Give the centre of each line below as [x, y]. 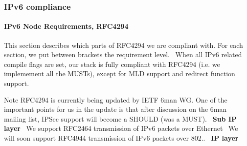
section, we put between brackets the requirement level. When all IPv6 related [123, 54]
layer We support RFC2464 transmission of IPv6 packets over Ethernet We [121, 128]
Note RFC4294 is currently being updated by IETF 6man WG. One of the [116, 99]
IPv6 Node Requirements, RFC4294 [66, 26]
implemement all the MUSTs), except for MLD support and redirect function [120, 73]
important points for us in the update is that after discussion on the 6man [115, 109]
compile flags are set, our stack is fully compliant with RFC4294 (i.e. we [112, 64]
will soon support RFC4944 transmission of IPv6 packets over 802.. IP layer [121, 137]
